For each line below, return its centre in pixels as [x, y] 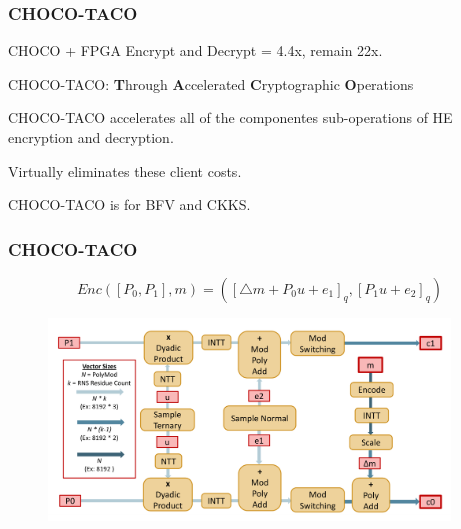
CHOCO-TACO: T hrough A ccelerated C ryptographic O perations [211, 83]
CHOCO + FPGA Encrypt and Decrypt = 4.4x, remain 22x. [195, 50]
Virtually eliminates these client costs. [125, 170]
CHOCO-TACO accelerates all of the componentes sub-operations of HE [230, 117]
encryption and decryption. [91, 137]
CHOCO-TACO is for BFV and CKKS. [129, 204]
